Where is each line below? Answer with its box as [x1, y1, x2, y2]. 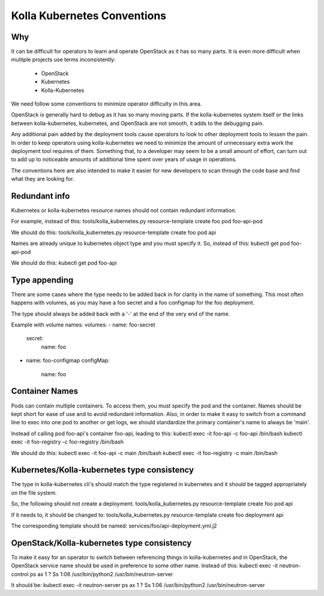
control [11, 570, 29, 577]
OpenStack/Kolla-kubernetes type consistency [11, 538, 192, 548]
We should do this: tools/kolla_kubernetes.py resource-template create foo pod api [11, 229, 216, 236]
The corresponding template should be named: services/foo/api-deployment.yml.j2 [11, 522, 217, 529]
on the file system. [11, 489, 57, 496]
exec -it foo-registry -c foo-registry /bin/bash [11, 438, 124, 445]
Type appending [11, 275, 74, 285]
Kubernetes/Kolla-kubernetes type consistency [11, 465, 194, 475]
